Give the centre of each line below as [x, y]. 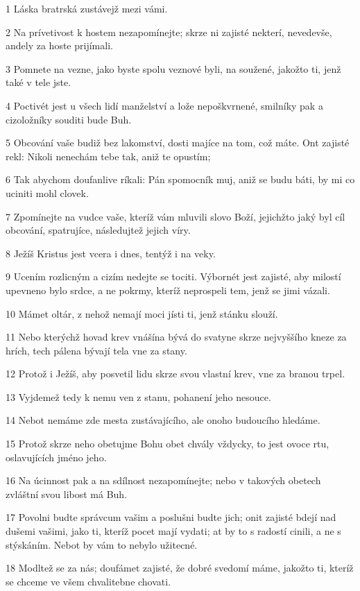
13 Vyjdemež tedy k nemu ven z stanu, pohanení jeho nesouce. [138, 396]
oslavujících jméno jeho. [56, 457]
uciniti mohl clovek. [47, 192]
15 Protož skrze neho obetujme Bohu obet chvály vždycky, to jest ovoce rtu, [168, 444]
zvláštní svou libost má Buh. [67, 494]
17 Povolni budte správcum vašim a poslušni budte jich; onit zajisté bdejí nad [171, 517]
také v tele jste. [38, 82]
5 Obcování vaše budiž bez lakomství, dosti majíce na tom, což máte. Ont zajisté [178, 143]
